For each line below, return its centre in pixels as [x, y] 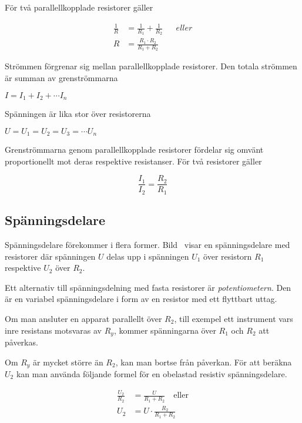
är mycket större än [68, 362]
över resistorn [228, 256]
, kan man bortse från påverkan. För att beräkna [204, 362]
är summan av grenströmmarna [61, 77]
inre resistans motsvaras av [53, 330]
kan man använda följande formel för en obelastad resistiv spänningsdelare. [152, 374]
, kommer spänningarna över [165, 330]
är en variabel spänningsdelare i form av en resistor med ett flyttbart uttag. [141, 299]
